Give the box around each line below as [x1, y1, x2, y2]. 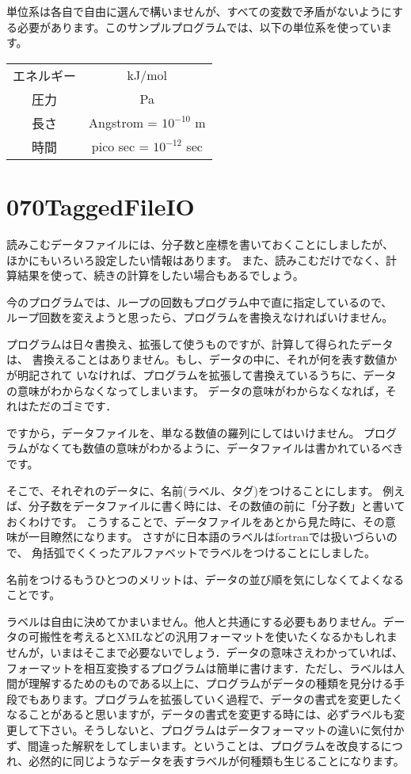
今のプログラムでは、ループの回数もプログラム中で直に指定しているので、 [6, 293, 393, 310]
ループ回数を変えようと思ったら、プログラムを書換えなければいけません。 [6, 309, 394, 326]
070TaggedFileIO [6, 189, 195, 222]
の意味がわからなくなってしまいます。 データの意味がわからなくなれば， [6, 382, 386, 398]
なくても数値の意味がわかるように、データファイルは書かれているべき [39, 440, 404, 456]
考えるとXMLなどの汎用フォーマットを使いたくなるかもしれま [72, 628, 398, 645]
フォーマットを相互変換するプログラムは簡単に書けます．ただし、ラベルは [6, 659, 394, 676]
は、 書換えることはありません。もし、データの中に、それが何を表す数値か [6, 351, 398, 368]
